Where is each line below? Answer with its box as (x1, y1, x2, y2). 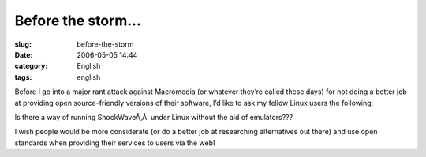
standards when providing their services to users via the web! (14, 138, 215, 148)
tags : (14, 72, 32, 82)
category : (14, 62, 48, 71)
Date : (14, 50, 33, 59)
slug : (14, 39, 32, 49)
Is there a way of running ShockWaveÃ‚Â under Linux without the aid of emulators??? (14, 112, 293, 121)
